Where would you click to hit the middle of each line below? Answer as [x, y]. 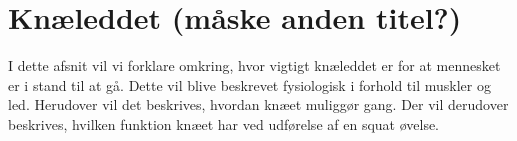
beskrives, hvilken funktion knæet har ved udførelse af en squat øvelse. [224, 123]
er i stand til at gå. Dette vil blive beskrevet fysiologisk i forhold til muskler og [249, 84]
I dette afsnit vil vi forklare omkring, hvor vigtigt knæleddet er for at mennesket [254, 65]
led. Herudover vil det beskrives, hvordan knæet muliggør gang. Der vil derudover [258, 104]
